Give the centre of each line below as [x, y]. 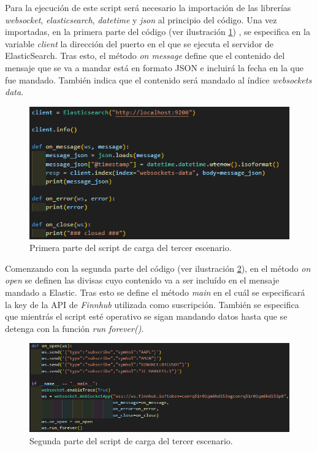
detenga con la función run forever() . [74, 328]
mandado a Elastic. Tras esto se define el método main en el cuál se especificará [155, 292]
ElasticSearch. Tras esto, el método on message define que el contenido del [145, 56]
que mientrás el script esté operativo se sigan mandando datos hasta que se [146, 316]
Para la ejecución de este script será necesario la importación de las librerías [148, 7]
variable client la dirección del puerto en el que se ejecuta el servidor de [139, 43]
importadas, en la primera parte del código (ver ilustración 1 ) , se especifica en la [158, 32]
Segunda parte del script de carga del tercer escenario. [131, 440]
